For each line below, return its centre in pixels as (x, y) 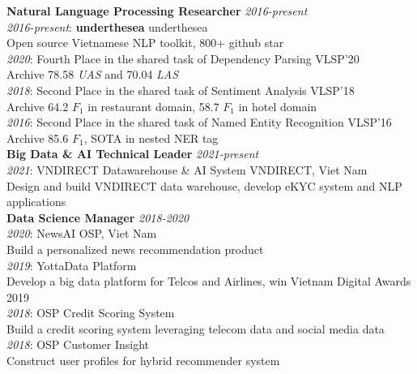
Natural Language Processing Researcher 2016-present (157, 11)
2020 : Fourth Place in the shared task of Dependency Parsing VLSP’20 (183, 58)
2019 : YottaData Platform (72, 265)
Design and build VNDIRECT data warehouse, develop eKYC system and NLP (204, 185)
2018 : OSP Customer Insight (78, 344)
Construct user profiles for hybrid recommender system (143, 361)
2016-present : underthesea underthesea (107, 26)
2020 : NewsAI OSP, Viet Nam (82, 233)
